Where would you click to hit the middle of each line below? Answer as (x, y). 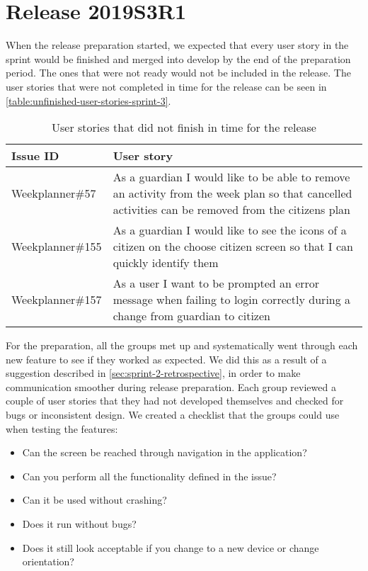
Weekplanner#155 (57, 247)
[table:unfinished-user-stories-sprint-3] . (88, 100)
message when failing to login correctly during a (232, 300)
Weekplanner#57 (54, 193)
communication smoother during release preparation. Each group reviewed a (171, 386)
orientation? (48, 561)
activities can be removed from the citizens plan (231, 210)
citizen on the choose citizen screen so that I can (233, 247)
